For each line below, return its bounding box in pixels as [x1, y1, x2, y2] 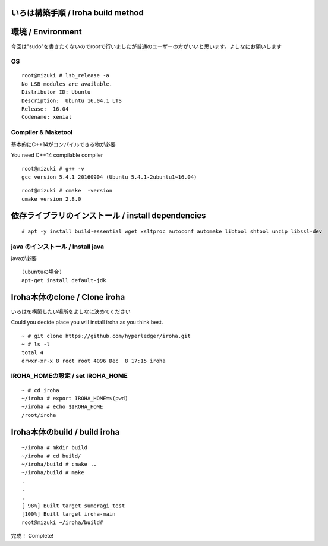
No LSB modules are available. [21, 80, 113, 87]
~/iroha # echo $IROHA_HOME [21, 403, 103, 410]
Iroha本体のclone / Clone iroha [11, 292, 125, 302]
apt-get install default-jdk [21, 277, 106, 283]
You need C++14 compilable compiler [11, 152, 103, 159]
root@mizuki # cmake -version [21, 187, 113, 194]
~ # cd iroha [21, 387, 59, 393]
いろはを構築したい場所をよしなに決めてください [11, 308, 131, 315]
